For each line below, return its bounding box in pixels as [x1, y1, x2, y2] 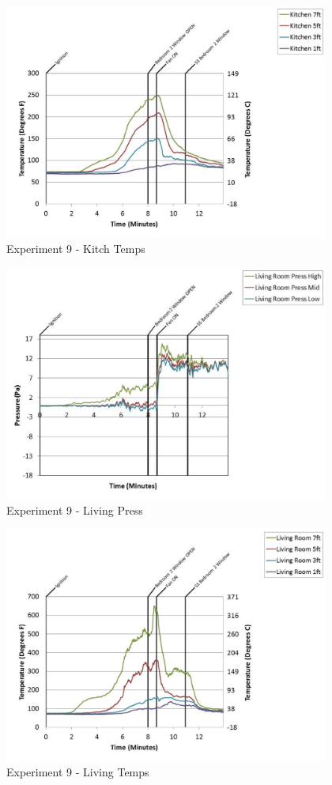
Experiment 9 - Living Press [6, 502, 143, 519]
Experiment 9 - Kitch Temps [6, 240, 145, 257]
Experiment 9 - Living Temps [6, 764, 149, 780]
